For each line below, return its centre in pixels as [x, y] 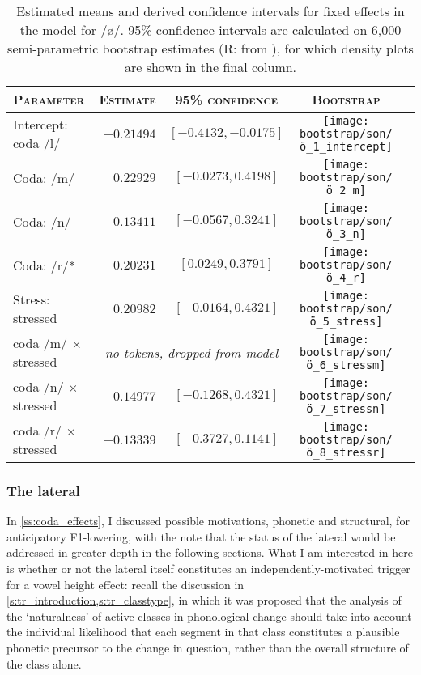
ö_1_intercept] [346, 146]
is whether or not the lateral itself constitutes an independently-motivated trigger [208, 568]
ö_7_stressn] [346, 409]
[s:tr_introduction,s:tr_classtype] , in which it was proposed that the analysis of [204, 600]
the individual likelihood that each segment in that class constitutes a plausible [203, 632]
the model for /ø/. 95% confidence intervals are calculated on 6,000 [210, 30]
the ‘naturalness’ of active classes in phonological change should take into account [209, 616]
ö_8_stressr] [346, 452]
